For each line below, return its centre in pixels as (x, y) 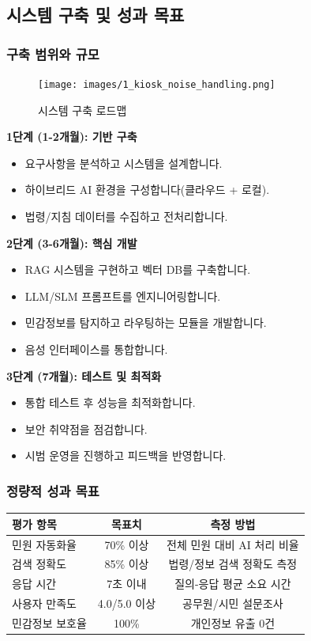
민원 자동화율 (44, 544)
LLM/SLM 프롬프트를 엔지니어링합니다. (123, 296)
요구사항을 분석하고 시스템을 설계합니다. (124, 163)
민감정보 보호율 (49, 622)
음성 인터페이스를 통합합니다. (96, 349)
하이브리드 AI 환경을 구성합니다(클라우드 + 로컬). (147, 190)
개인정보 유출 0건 (233, 622)
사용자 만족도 (44, 603)
